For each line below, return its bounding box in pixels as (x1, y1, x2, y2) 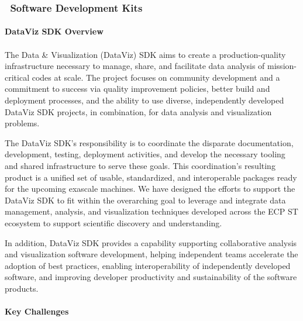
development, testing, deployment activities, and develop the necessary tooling (5, 148, 285, 160)
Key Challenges (5, 305, 69, 317)
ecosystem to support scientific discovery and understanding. (5, 216, 222, 229)
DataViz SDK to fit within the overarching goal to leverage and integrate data (5, 194, 286, 206)
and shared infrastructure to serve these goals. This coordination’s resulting (5, 159, 276, 171)
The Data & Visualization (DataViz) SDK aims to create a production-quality (5, 48, 286, 60)
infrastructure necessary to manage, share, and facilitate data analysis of (5, 60, 265, 72)
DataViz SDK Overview (5, 25, 104, 37)
